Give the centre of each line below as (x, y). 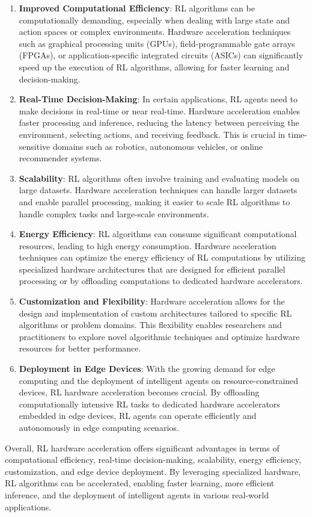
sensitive (35, 146)
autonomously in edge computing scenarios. (99, 427)
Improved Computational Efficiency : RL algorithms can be (137, 8)
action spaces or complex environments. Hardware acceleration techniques (155, 32)
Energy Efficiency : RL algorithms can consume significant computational (158, 234)
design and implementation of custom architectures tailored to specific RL (155, 313)
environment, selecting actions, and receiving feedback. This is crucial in (152, 134)
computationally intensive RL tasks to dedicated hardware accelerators (149, 404)
